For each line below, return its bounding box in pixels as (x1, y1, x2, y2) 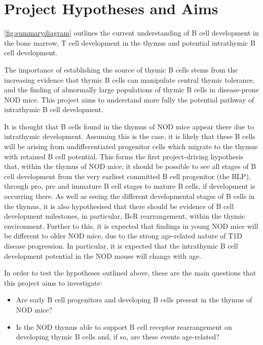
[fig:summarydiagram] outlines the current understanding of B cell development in (4, 27, 259, 38)
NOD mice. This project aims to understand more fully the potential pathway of (4, 94, 254, 105)
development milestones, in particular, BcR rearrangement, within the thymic (4, 211, 245, 221)
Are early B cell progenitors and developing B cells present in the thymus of (16, 294, 252, 305)
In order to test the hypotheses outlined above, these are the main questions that (4, 267, 256, 278)
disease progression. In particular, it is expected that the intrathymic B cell (4, 240, 238, 251)
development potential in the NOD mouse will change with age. (4, 250, 202, 261)
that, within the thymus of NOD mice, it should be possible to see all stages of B (4, 161, 256, 171)
